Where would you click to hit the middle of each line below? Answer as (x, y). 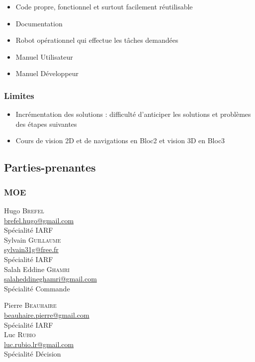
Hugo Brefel (24, 210)
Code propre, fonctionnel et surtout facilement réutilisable (104, 6)
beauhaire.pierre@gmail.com (47, 315)
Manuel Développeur (47, 73)
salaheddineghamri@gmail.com (50, 279)
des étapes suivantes (46, 124)
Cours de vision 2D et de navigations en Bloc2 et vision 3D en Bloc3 (120, 140)
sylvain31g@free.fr (31, 249)
